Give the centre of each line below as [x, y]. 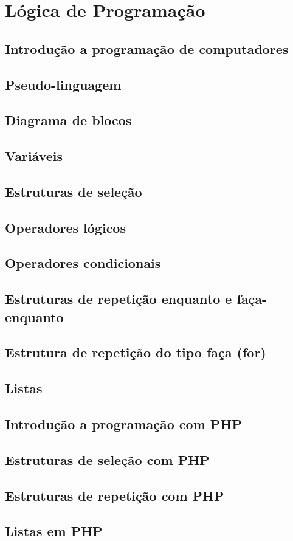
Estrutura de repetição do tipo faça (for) [136, 352]
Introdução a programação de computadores [147, 48]
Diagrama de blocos [68, 120]
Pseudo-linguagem [63, 84]
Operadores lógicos [65, 227]
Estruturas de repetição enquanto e [119, 299]
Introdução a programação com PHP [123, 423]
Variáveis [34, 156]
